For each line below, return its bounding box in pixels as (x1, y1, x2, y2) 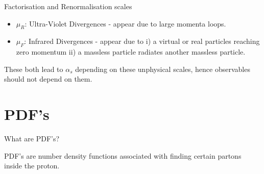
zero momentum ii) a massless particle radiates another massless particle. (16, 46, 246, 57)
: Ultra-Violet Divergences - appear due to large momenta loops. (25, 18, 226, 29)
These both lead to (4, 63, 63, 74)
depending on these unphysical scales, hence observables (75, 63, 250, 74)
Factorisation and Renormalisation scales (4, 1, 132, 11)
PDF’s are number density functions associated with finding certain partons (4, 150, 242, 161)
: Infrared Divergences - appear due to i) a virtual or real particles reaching (24, 36, 260, 46)
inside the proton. (4, 160, 60, 171)
